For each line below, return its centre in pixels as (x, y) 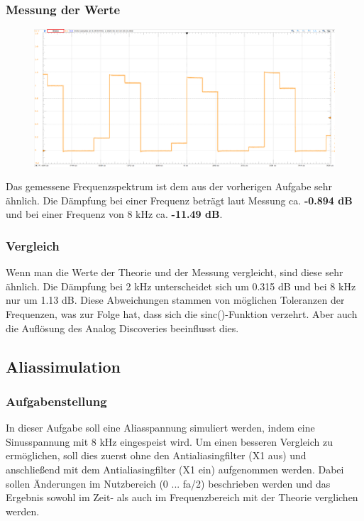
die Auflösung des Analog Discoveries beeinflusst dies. (122, 328)
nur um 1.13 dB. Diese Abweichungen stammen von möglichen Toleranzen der (175, 300)
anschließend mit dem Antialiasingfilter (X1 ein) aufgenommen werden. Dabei (175, 469)
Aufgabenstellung (56, 401)
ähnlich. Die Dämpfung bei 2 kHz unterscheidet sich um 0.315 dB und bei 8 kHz (181, 286)
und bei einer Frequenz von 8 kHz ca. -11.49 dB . (114, 214)
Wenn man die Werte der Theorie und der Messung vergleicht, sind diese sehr (175, 272)
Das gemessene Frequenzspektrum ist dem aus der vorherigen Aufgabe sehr (169, 186)
